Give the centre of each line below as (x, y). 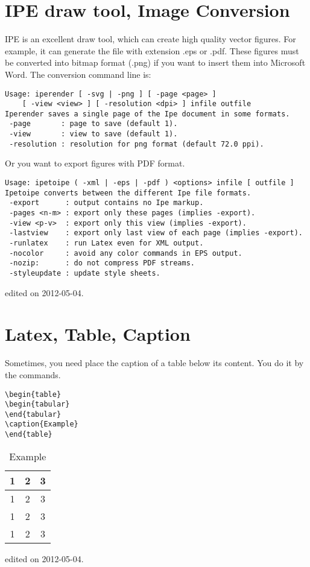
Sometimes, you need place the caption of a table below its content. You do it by (154, 363)
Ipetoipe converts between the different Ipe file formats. (128, 193)
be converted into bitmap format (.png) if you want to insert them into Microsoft (155, 62)
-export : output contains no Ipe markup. (106, 203)
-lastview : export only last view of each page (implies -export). (156, 233)
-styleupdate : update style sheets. (85, 273)
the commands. (33, 374)
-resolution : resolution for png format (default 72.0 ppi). (137, 144)
